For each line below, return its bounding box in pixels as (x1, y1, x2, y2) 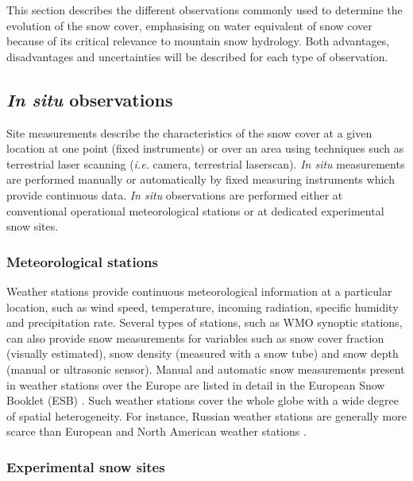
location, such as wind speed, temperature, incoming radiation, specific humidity (6, 298, 399, 315)
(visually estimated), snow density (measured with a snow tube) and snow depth (6, 345, 399, 362)
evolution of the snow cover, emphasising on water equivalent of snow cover (6, 17, 372, 33)
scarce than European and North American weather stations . (6, 423, 307, 440)
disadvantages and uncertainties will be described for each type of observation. (6, 48, 388, 64)
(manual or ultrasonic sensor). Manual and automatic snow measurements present (6, 360, 405, 377)
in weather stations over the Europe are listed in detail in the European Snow (6, 376, 385, 393)
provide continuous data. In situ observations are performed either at (6, 186, 343, 203)
